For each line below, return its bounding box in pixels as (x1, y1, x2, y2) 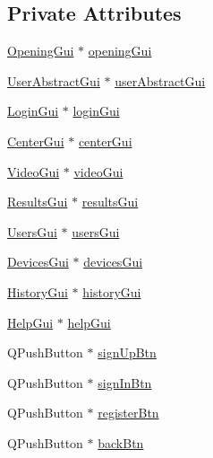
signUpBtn (98, 343, 157, 362)
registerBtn (98, 403, 159, 422)
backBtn (98, 433, 144, 452)
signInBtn (98, 373, 152, 392)
